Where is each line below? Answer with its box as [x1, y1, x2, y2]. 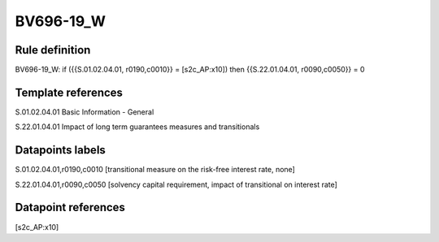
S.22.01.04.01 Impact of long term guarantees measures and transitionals [15, 122, 260, 132]
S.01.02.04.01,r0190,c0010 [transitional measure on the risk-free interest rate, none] [15, 165, 296, 175]
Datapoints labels [15, 143, 106, 158]
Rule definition [15, 43, 91, 57]
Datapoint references [15, 201, 126, 214]
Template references [15, 85, 124, 99]
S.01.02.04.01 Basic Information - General [15, 106, 154, 117]
